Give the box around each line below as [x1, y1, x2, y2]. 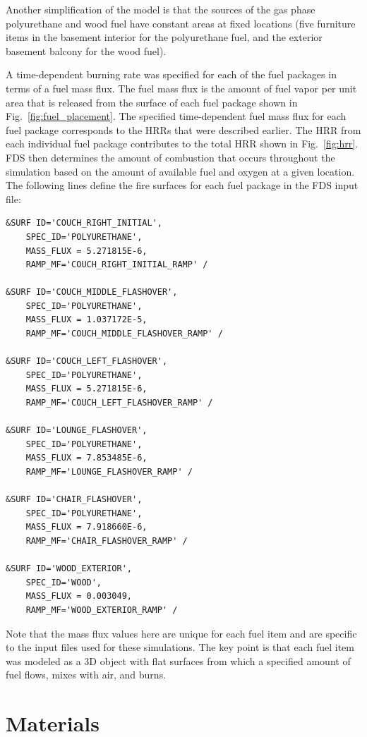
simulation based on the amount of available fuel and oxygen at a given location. [6, 164, 355, 178]
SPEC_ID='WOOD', [25, 577, 102, 587]
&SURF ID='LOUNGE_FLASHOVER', [6, 425, 148, 436]
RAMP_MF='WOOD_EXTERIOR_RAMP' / [25, 604, 178, 615]
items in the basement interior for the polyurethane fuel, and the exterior [6, 30, 323, 44]
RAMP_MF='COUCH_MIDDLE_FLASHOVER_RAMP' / [25, 329, 223, 339]
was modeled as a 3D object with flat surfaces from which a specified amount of [6, 653, 351, 668]
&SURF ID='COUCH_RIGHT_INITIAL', [6, 218, 162, 229]
